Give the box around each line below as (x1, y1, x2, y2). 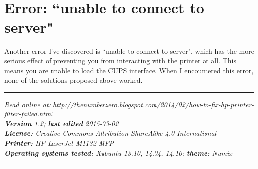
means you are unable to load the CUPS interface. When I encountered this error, (4, 65, 254, 75)
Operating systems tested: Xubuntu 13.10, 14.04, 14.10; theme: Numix (4, 147, 232, 158)
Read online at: (4, 99, 51, 109)
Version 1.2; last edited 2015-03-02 (4, 118, 119, 128)
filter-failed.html (4, 109, 52, 119)
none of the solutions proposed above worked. (4, 75, 143, 85)
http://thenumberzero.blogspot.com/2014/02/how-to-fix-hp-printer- (52, 99, 254, 109)
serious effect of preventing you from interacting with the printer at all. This (4, 55, 236, 65)
